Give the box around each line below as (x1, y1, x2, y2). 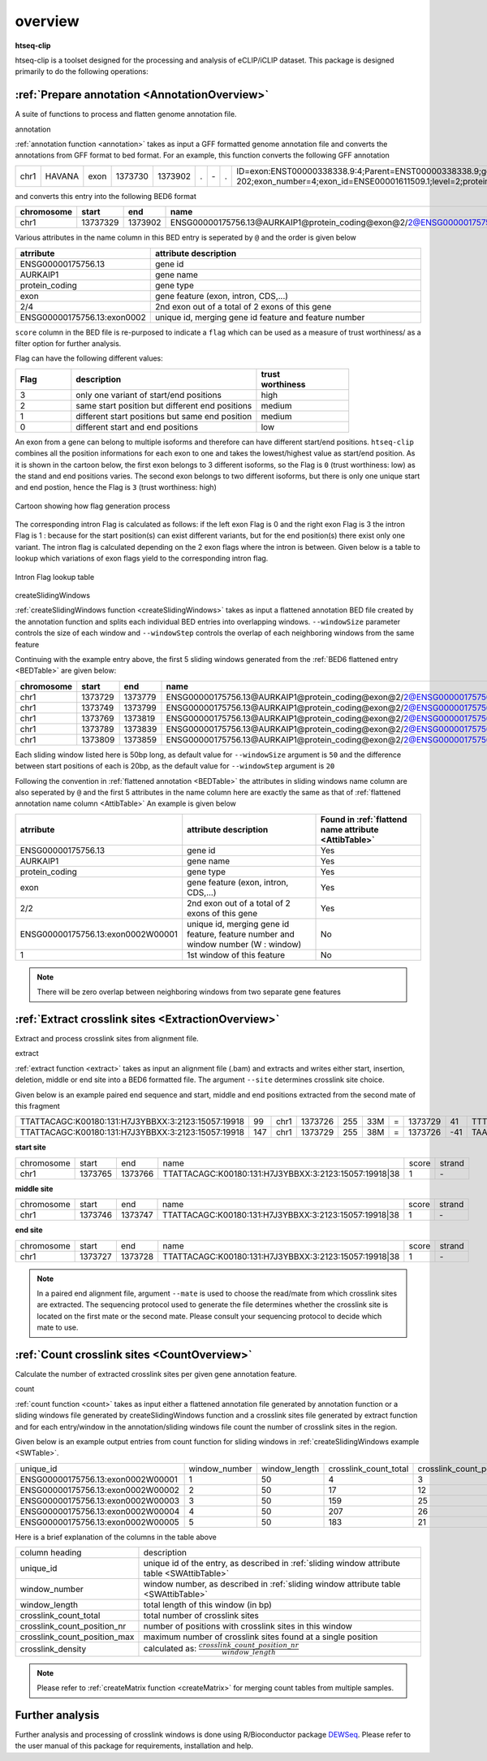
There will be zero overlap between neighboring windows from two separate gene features (37, 987, 341, 997)
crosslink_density (19, 1643, 87, 1655)
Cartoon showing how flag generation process (15, 500, 170, 511)
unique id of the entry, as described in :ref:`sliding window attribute (143, 1558, 401, 1569)
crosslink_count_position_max (19, 1631, 135, 1642)
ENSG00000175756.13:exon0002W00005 (19, 1516, 180, 1527)
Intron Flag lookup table (15, 572, 95, 582)
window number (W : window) (187, 938, 302, 950)
